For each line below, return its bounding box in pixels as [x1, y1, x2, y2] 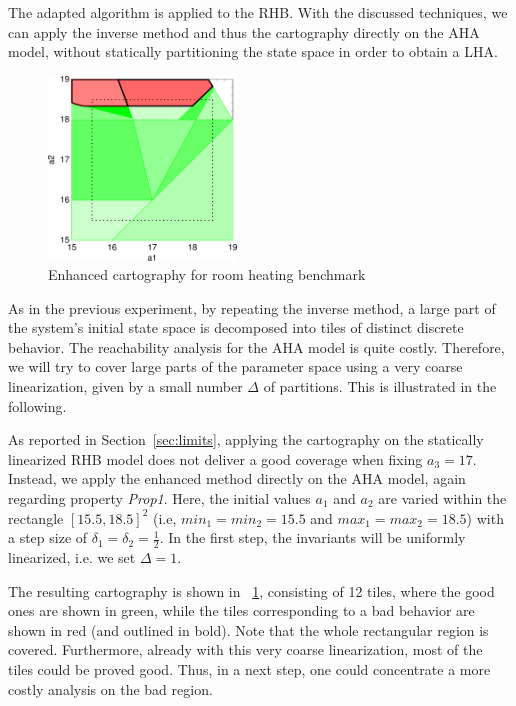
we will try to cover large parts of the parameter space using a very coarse [8, 356, 463, 377]
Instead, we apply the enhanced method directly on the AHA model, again [8, 468, 466, 489]
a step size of [8, 527, 88, 548]
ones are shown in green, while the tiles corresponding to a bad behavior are [8, 600, 475, 621]
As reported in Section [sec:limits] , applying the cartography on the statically [8, 429, 484, 450]
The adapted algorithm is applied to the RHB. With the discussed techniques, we [8, 2, 508, 22]
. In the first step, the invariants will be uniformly [159, 527, 466, 548]
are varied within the [378, 488, 507, 509]
